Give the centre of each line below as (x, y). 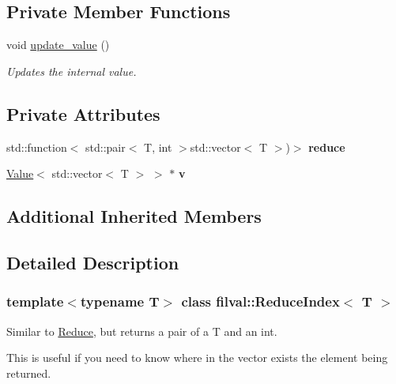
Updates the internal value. (72, 71)
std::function (37, 147)
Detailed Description (93, 262)
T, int (158, 147)
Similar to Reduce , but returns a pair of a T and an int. (142, 331)
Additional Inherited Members (134, 216)
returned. (29, 373)
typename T (120, 301)
